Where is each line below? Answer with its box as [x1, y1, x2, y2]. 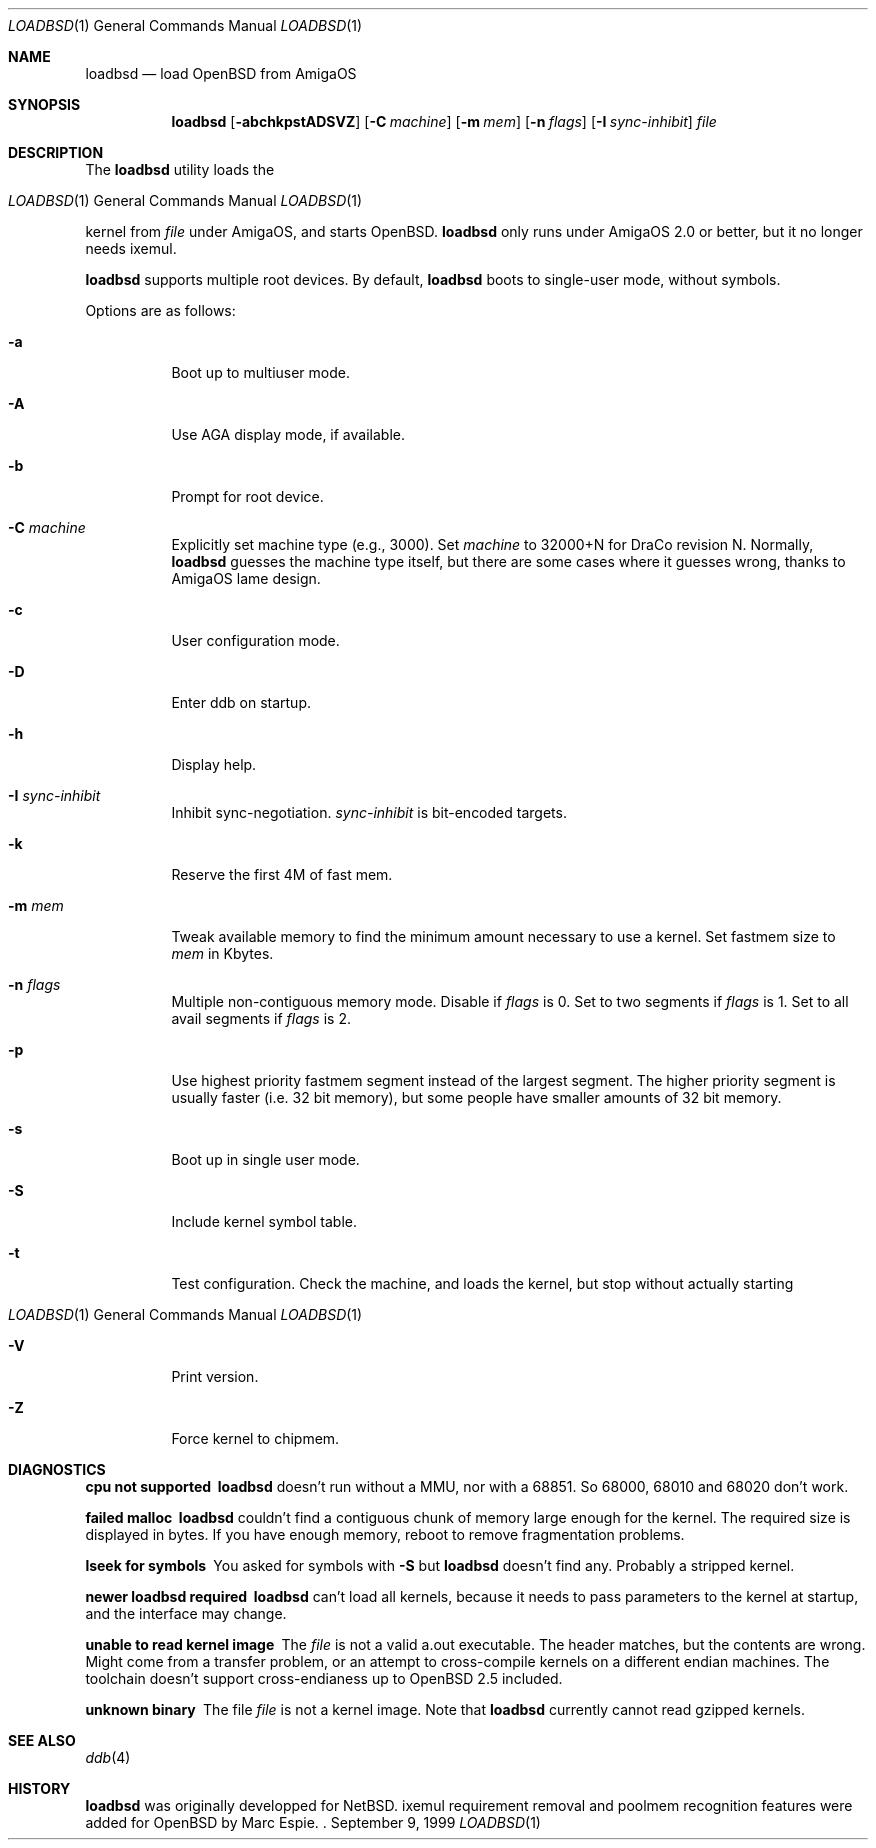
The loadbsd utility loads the [85, 161, 275, 178]
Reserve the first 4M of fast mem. [171, 866, 393, 883]
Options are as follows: [85, 302, 236, 319]
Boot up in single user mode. [171, 1151, 360, 1168]
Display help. [171, 756, 257, 773]
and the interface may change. [85, 1605, 287, 1622]
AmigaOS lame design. [171, 570, 321, 587]
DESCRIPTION [8, 144, 104, 161]
